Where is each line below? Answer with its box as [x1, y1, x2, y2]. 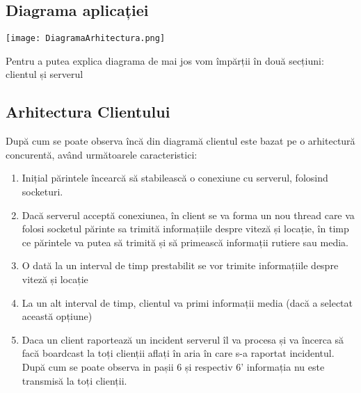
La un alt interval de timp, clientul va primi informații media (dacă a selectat [22, 295, 353, 310]
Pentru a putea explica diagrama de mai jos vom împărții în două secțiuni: [6, 53, 324, 67]
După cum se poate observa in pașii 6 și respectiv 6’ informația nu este [22, 359, 325, 374]
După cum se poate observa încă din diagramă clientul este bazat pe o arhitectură [6, 134, 355, 148]
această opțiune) [22, 309, 93, 323]
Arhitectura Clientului [6, 101, 170, 122]
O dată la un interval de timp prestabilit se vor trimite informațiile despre [22, 258, 339, 273]
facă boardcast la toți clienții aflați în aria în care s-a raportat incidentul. [22, 346, 335, 360]
